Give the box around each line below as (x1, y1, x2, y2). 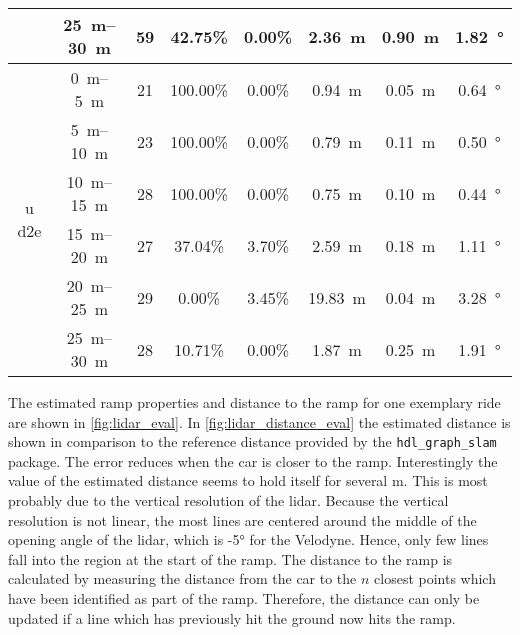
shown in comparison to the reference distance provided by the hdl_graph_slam (8, 431, 497, 452)
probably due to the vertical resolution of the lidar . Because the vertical (8, 490, 449, 511)
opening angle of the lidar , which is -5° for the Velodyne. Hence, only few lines (8, 529, 489, 550)
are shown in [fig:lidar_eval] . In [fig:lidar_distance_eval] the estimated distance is (8, 411, 511, 432)
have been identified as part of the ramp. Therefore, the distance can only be (8, 588, 480, 608)
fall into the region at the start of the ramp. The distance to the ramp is (8, 548, 453, 569)
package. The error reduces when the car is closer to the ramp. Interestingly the (8, 450, 498, 471)
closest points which (374, 568, 496, 589)
